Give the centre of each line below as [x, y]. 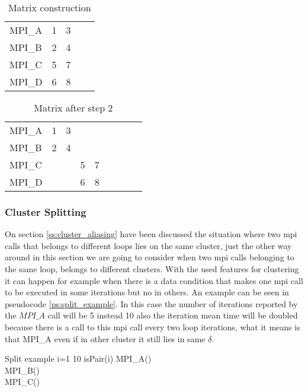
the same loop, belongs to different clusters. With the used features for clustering [152, 269]
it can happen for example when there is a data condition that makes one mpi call [154, 280]
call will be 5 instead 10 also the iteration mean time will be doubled [173, 315]
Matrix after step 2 [73, 108]
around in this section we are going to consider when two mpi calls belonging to [150, 257]
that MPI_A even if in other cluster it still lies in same [105, 338]
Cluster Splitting [46, 211]
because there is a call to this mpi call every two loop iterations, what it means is [153, 326]
